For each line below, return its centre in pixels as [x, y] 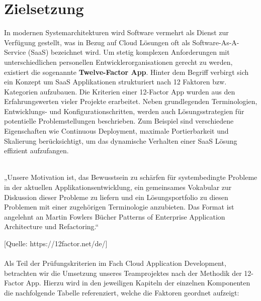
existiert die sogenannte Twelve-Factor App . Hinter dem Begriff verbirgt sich [126, 72]
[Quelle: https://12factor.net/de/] [56, 243]
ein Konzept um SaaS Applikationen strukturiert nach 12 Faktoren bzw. [115, 82]
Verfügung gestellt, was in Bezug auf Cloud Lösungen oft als [97, 42]
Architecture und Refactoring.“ [52, 226]
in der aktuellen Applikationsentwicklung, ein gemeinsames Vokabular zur [118, 187]
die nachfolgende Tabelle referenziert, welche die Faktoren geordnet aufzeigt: [122, 292]
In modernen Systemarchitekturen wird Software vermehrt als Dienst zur [116, 32]
